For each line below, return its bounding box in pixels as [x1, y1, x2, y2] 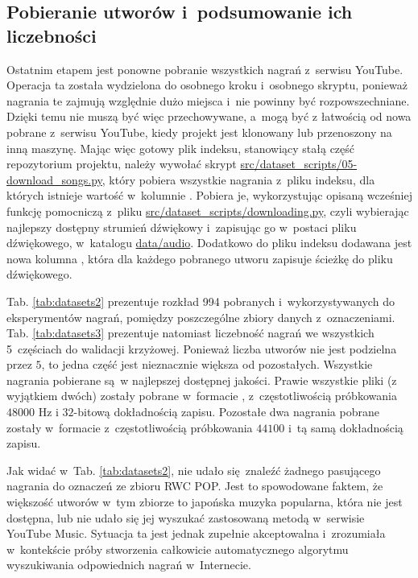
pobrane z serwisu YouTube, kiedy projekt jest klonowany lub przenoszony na [6, 123, 392, 140]
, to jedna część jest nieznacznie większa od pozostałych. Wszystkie [41, 356, 373, 373]
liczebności [6, 23, 97, 47]
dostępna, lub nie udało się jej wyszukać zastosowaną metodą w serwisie [6, 509, 365, 526]
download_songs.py [6, 171, 102, 188]
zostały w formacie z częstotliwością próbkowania [6, 419, 253, 436]
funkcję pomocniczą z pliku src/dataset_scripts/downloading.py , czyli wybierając [6, 202, 409, 219]
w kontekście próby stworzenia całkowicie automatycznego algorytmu [6, 540, 349, 557]
